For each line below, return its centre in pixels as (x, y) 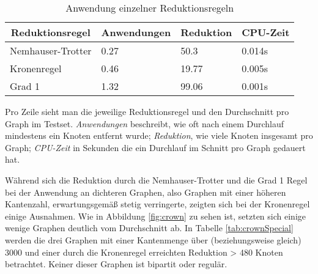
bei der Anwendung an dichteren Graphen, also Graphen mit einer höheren (146, 192)
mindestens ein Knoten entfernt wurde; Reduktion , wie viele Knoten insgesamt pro (159, 135)
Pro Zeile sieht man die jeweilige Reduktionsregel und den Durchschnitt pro (147, 111)
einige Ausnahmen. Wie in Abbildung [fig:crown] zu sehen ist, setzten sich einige (155, 216)
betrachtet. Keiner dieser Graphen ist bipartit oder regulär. (116, 264)
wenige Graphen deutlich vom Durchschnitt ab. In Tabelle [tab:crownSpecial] (149, 228)
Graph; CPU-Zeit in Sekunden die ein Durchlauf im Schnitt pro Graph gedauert (155, 147)
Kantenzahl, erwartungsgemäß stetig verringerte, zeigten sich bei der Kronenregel (157, 204)
